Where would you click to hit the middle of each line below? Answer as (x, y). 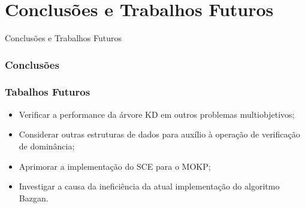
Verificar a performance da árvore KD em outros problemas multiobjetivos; (157, 114)
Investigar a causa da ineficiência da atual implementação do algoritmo (149, 186)
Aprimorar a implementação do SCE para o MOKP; (115, 166)
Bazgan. (34, 198)
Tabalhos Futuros (48, 92)
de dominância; (47, 146)
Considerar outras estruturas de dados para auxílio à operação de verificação (159, 134)
